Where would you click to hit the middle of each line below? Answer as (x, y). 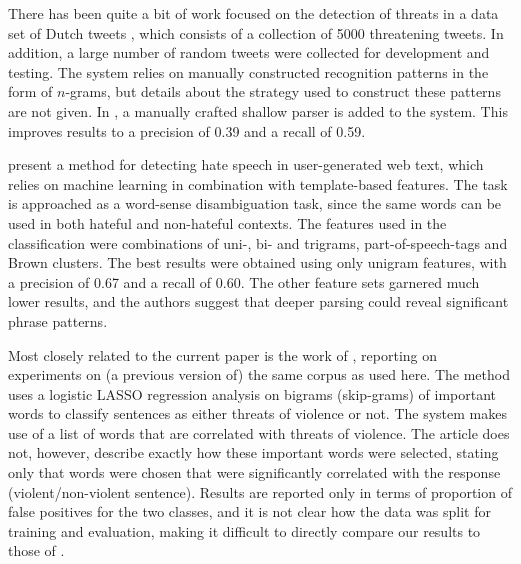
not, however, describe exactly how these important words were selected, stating (253, 452)
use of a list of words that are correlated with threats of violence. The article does (259, 432)
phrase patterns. (58, 320)
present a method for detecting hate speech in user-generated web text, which (246, 164)
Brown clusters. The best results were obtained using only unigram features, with (257, 262)
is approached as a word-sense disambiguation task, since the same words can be (255, 203)
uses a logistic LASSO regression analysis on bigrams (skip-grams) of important (252, 393)
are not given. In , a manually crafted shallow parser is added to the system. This (258, 110)
